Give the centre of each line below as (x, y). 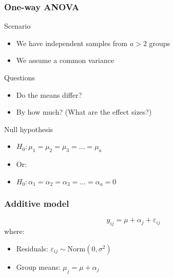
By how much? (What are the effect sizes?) (84, 112)
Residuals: (32, 248)
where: (14, 231)
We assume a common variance (65, 60)
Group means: (38, 266)
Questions (20, 77)
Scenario (17, 26)
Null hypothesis (29, 129)
